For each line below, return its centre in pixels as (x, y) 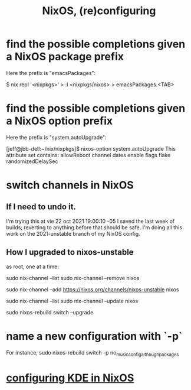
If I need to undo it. (41, 207)
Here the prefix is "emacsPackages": (51, 73)
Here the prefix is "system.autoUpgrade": (57, 137)
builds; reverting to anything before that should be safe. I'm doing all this (94, 227)
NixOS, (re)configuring (99, 11)
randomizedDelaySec (32, 161)
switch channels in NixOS (70, 185)
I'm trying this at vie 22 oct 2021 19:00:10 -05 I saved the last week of (90, 221)
